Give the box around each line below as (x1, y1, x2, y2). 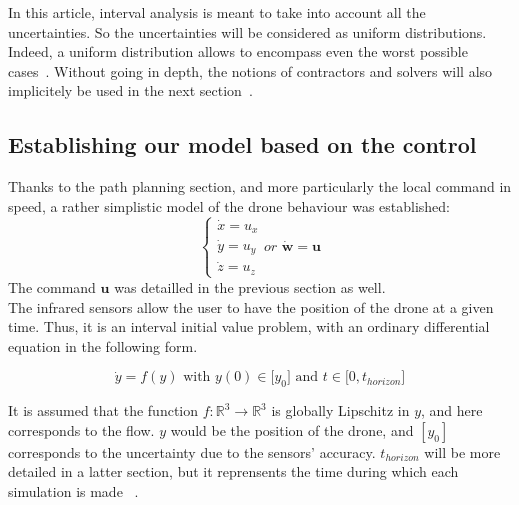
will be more (424, 441, 501, 462)
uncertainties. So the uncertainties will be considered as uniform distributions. (8, 21, 487, 42)
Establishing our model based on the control (8, 129, 477, 160)
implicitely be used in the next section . (8, 80, 253, 101)
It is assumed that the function (8, 400, 199, 421)
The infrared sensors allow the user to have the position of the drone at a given (8, 296, 494, 317)
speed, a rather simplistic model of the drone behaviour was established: (8, 195, 451, 216)
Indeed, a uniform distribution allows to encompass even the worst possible (8, 41, 468, 62)
